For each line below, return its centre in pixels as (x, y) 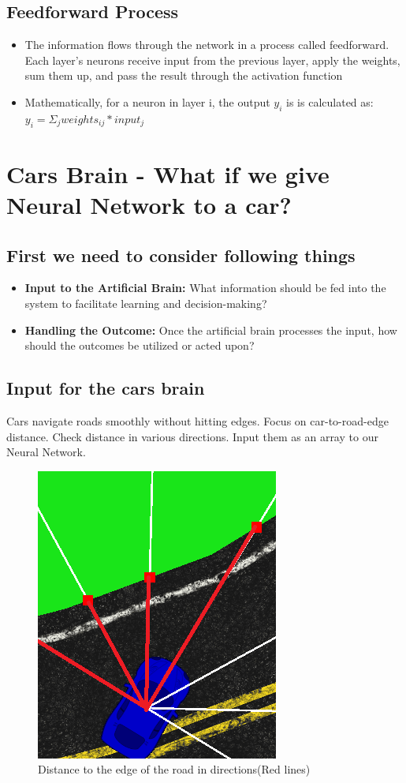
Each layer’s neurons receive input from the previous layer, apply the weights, (212, 60)
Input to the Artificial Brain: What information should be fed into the (205, 288)
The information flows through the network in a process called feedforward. (207, 45)
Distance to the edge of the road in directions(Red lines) (174, 769)
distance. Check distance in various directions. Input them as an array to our (192, 436)
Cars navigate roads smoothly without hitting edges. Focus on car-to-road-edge (197, 420)
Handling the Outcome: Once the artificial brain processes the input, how (211, 330)
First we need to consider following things (181, 255)
